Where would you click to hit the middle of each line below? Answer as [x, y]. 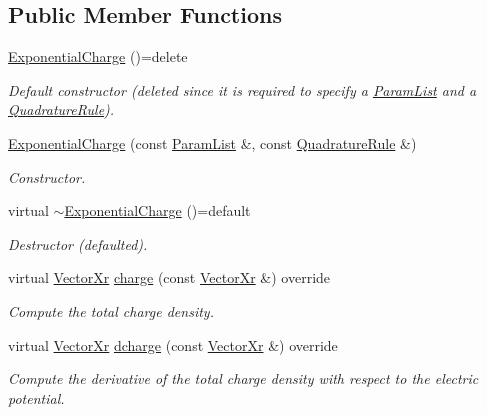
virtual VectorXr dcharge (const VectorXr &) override [173, 344]
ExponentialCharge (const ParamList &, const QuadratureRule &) [212, 142]
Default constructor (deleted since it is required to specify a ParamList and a [242, 89]
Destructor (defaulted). [78, 243]
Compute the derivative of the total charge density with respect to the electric [243, 378]
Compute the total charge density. [111, 310]
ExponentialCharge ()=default [157, 210]
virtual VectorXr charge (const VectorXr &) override [169, 277]
